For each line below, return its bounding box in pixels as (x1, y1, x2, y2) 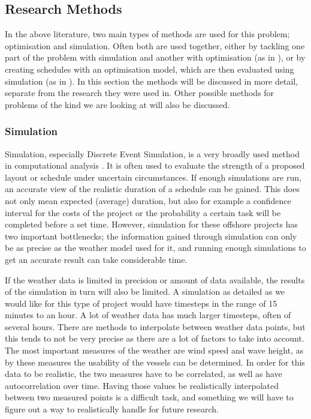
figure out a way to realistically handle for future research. (5, 403, 219, 415)
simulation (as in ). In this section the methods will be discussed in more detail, (5, 74, 298, 87)
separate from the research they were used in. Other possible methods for (5, 86, 274, 99)
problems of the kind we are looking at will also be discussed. (5, 98, 230, 110)
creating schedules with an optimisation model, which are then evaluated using (5, 62, 294, 75)
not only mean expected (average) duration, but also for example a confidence (5, 194, 291, 206)
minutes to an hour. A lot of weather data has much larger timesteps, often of (5, 309, 291, 321)
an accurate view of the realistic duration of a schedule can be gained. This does (5, 182, 300, 195)
